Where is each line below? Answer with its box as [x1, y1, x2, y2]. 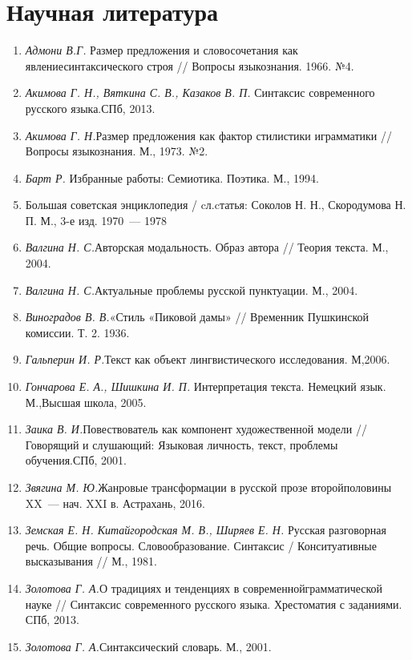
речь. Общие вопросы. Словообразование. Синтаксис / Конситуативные [25, 537, 377, 553]
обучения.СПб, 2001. [25, 452, 127, 469]
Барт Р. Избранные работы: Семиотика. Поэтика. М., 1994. [25, 169, 319, 186]
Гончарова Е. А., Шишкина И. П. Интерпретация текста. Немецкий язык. [25, 378, 386, 395]
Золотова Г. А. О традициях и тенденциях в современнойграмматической [25, 579, 383, 596]
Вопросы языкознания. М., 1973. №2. [25, 143, 208, 159]
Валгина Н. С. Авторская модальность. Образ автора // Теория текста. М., [25, 239, 389, 256]
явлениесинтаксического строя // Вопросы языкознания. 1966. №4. [25, 57, 354, 74]
